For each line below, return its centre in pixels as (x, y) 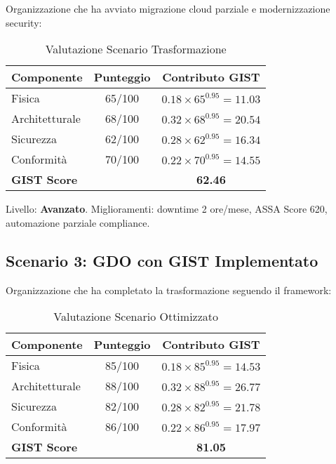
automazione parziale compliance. (78, 222)
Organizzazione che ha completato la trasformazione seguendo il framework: (169, 290)
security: (24, 22)
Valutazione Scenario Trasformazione (136, 49)
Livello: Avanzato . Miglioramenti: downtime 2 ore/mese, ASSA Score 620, (167, 209)
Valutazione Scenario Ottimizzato (136, 317)
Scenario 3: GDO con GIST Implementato (162, 260)
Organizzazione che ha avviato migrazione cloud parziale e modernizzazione (168, 8)
